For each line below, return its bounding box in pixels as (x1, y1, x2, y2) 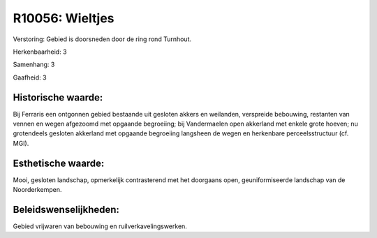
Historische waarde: (13, 91, 103, 103)
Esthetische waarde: (13, 157, 105, 169)
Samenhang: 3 (13, 60, 55, 69)
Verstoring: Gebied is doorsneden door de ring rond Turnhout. (13, 35, 192, 43)
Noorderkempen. (13, 186, 62, 194)
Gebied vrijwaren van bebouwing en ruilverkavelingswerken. (13, 222, 188, 230)
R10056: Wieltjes (13, 10, 114, 26)
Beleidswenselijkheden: (13, 203, 120, 216)
